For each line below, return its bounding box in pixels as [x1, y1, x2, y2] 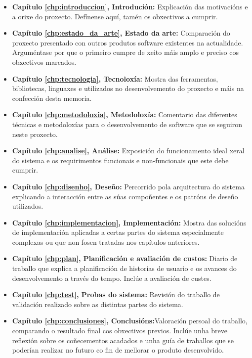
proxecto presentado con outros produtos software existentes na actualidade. [12, 37, 243, 47]
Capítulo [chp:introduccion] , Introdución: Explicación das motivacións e [12, 1, 248, 11]
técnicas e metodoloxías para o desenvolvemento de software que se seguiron [12, 119, 243, 129]
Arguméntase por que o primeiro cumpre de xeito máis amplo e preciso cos [12, 47, 239, 57]
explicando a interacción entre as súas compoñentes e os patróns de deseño [12, 191, 238, 201]
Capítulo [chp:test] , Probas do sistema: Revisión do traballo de [12, 289, 220, 300]
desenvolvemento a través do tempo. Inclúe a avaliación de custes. [12, 272, 211, 283]
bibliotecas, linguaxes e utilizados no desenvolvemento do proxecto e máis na [12, 83, 244, 93]
